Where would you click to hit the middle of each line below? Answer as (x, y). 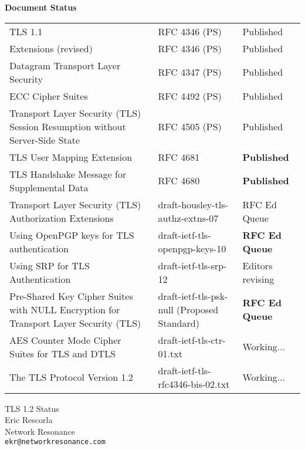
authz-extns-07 (188, 218)
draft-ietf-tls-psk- (193, 296)
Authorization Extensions (62, 218)
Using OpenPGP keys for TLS (72, 235)
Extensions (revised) (51, 48)
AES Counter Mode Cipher (65, 340)
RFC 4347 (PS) (190, 72)
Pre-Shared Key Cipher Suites (71, 296)
